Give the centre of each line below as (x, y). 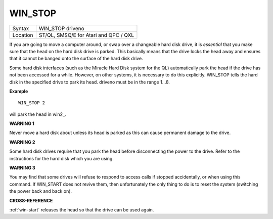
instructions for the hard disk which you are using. (61, 158)
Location (23, 35)
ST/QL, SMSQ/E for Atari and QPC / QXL (86, 35)
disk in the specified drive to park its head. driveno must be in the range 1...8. (90, 82)
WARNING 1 (22, 123)
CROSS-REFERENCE (31, 200)
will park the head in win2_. (38, 114)
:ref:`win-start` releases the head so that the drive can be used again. (82, 209)
